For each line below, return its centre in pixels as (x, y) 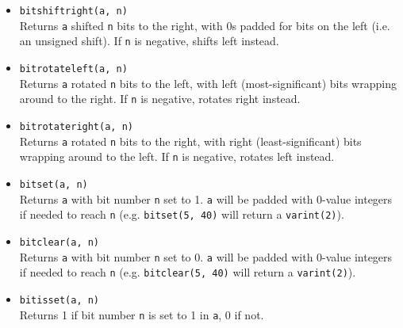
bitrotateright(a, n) (76, 126)
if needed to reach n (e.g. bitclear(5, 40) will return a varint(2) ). (188, 272)
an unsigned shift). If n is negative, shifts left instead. (149, 41)
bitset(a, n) (54, 184)
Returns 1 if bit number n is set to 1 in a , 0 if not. (142, 314)
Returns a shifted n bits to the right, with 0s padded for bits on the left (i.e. (205, 25)
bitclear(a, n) (59, 242)
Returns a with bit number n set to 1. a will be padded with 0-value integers (206, 198)
